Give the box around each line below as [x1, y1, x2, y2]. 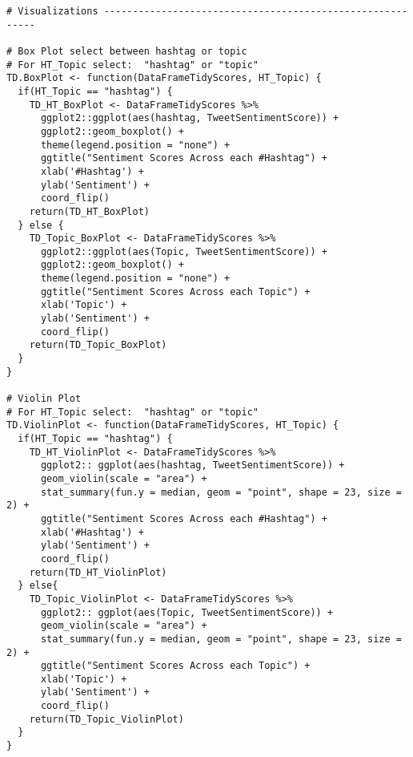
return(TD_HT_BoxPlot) [29, 205, 150, 217]
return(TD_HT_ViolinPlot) [29, 566, 167, 578]
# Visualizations [6, 6, 98, 17]
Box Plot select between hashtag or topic [18, 45, 247, 57]
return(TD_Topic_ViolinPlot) [29, 713, 184, 725]
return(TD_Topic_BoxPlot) [29, 339, 167, 351]
